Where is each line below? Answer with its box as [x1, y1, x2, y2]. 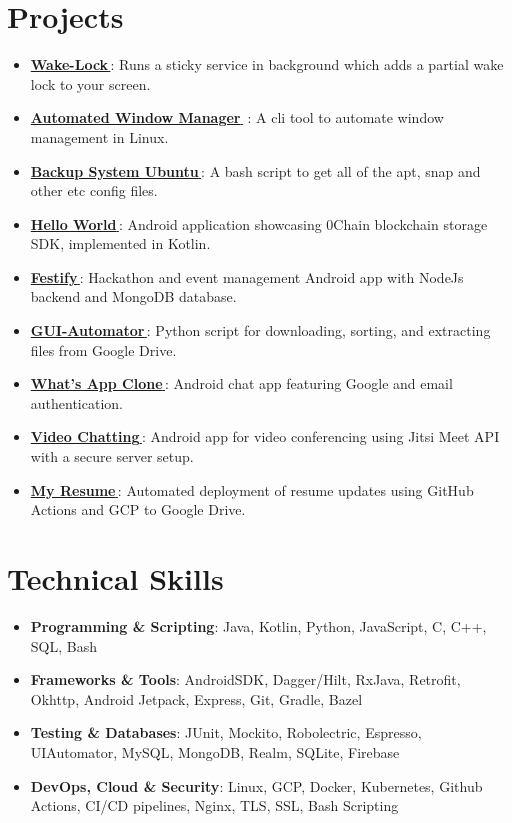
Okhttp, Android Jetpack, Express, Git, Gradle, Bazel [30, 688, 363, 709]
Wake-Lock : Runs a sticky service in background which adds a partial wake [30, 54, 504, 75]
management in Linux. [30, 126, 169, 147]
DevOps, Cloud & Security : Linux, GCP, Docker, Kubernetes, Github [30, 775, 483, 796]
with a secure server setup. [30, 446, 194, 467]
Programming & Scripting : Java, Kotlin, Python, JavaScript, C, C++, [30, 615, 487, 636]
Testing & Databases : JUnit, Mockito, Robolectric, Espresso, [30, 722, 422, 743]
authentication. [30, 392, 123, 413]
